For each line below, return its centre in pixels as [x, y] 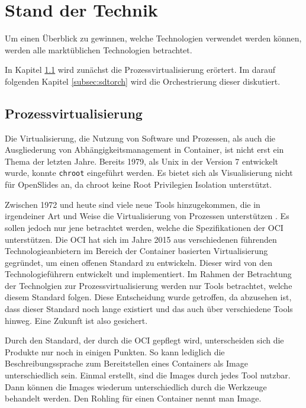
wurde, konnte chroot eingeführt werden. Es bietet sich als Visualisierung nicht [149, 173]
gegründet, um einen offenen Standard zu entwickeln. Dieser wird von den [138, 262]
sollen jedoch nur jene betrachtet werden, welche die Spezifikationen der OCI [144, 227]
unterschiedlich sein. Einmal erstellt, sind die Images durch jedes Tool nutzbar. [148, 375]
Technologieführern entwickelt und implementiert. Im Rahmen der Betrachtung [148, 274]
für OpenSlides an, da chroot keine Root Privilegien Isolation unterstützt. [138, 184]
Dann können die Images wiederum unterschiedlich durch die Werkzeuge [136, 386]
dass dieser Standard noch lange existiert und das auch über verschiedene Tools [149, 309]
